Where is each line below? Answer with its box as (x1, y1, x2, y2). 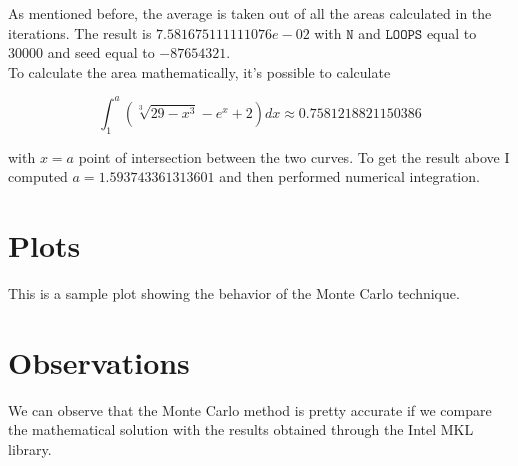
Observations (8, 341, 190, 382)
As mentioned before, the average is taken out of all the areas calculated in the (8, 3, 492, 23)
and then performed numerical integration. (219, 166, 480, 187)
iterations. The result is (8, 22, 152, 43)
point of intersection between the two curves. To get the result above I (78, 146, 510, 167)
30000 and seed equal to (8, 42, 155, 63)
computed (8, 166, 68, 187)
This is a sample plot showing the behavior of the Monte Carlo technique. (8, 282, 460, 303)
